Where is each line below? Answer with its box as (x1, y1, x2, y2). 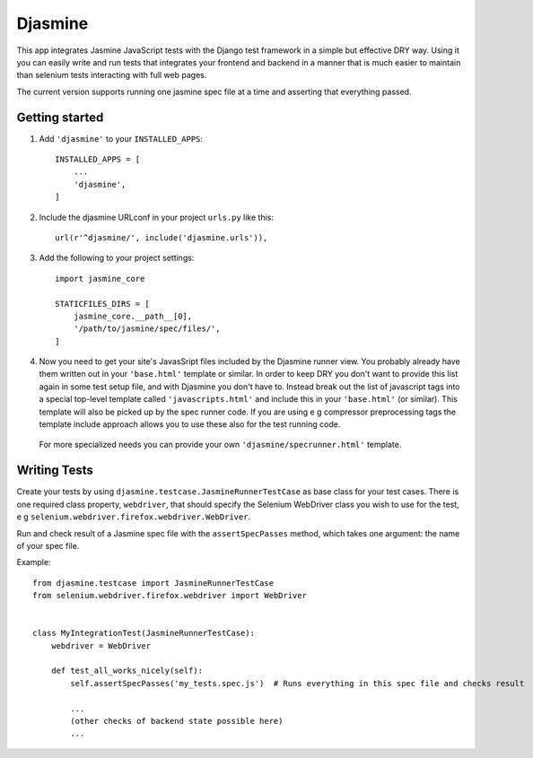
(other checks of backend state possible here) (70, 716, 284, 726)
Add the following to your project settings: (39, 252, 195, 264)
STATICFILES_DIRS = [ (55, 299, 150, 309)
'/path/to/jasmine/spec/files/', (73, 324, 222, 334)
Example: (16, 557, 51, 568)
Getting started (16, 109, 104, 125)
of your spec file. (16, 540, 80, 551)
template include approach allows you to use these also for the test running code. (39, 419, 341, 430)
